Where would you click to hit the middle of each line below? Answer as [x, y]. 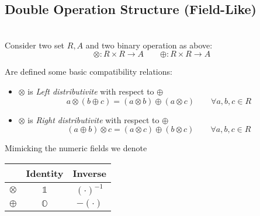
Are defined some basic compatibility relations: [89, 72]
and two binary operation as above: [149, 45]
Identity [45, 173]
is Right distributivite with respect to [93, 119]
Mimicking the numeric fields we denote [76, 148]
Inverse [90, 173]
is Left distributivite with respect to [91, 91]
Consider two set [35, 45]
